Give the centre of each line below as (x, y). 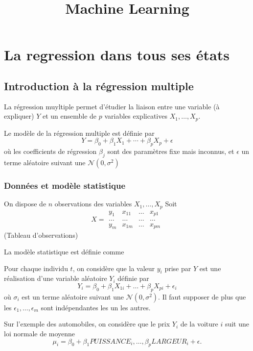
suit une (237, 324)
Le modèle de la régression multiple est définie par (79, 133)
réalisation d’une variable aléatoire (56, 278)
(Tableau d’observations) (41, 235)
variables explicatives (136, 116)
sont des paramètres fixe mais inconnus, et (171, 151)
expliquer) (19, 116)
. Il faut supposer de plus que (202, 296)
